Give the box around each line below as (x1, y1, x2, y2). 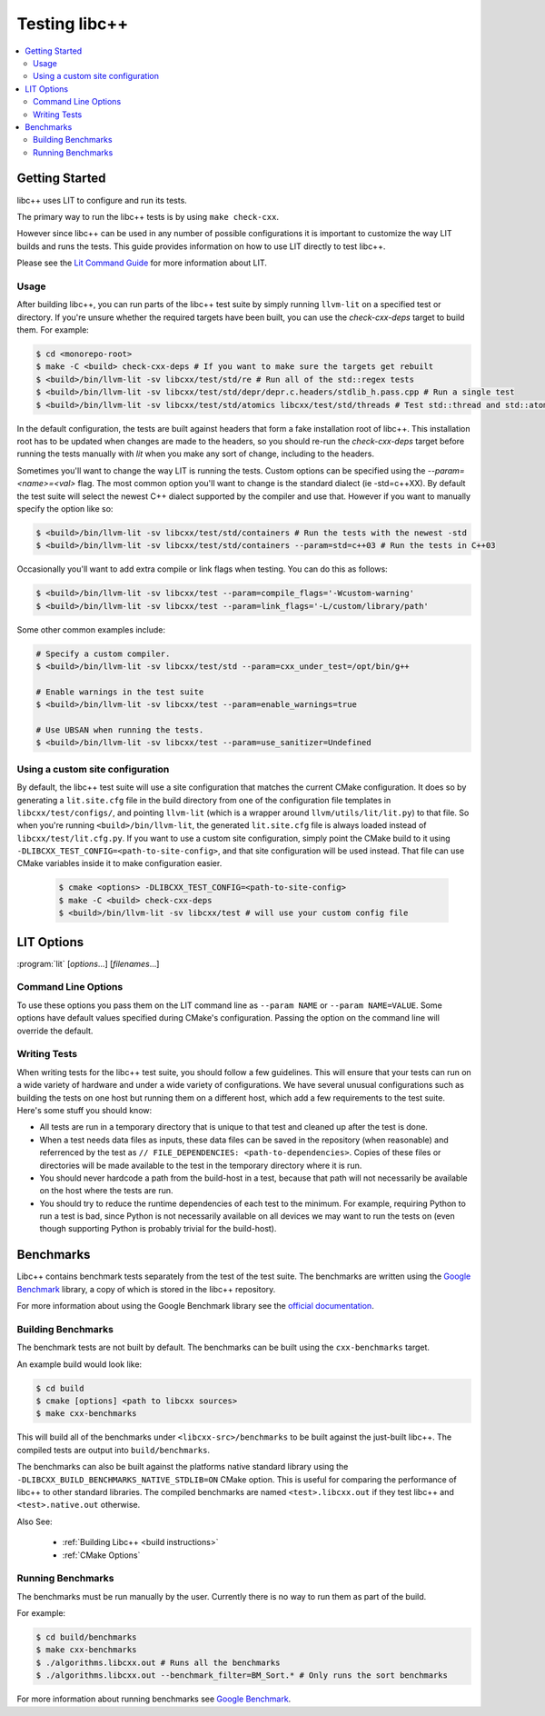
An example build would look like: (16, 1359, 143, 1370)
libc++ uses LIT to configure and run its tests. (16, 195, 188, 205)
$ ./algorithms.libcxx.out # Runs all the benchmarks (35, 1657, 281, 1668)
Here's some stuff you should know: (16, 1104, 153, 1115)
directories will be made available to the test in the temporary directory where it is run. (39, 1160, 362, 1171)
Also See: (16, 1516, 54, 1527)
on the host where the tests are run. (39, 1185, 173, 1196)
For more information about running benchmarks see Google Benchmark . (16, 1693, 292, 1704)
